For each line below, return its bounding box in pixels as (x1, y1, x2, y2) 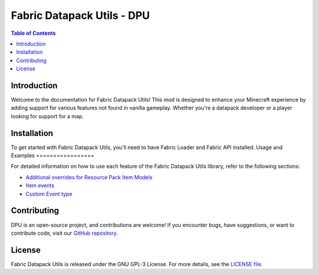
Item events (25, 182, 54, 189)
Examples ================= (11, 152, 95, 159)
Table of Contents (11, 30, 56, 37)
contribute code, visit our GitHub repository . (11, 229, 118, 237)
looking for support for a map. (11, 112, 84, 119)
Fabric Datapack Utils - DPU (11, 9, 150, 22)
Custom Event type (25, 190, 73, 198)
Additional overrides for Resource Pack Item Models (25, 173, 153, 180)
